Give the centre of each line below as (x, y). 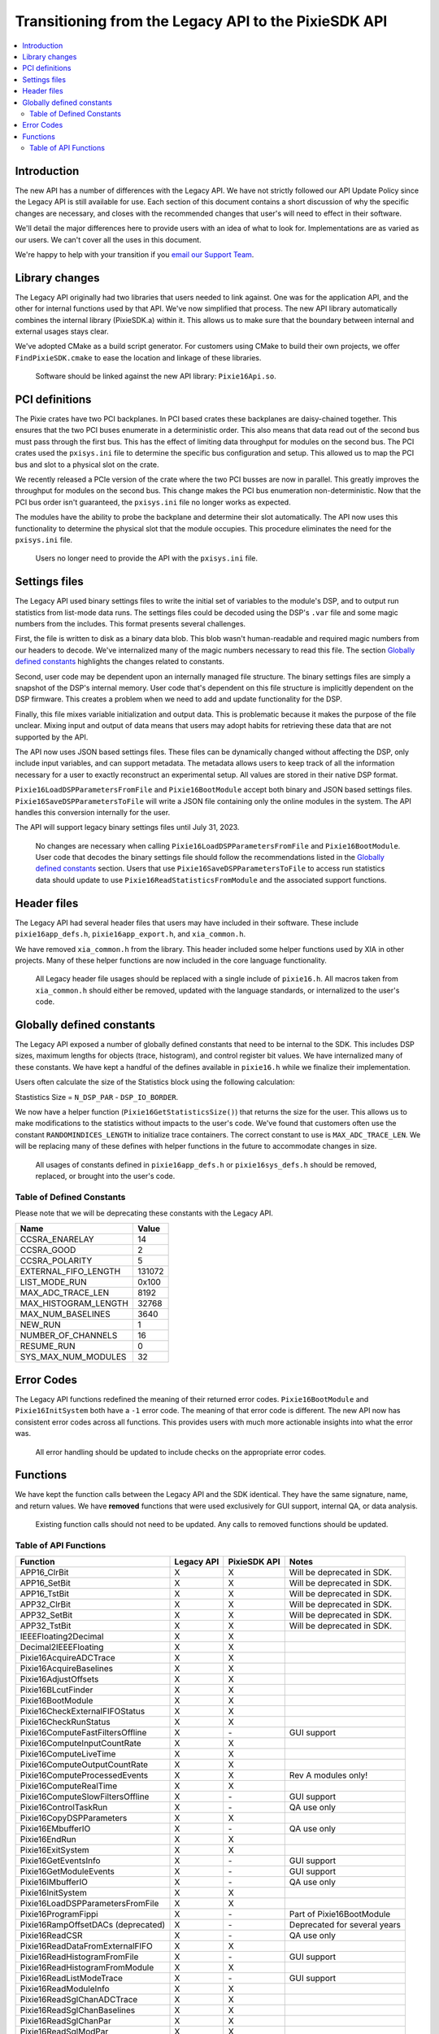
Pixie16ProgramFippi (59, 1914)
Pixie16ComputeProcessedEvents (84, 1775)
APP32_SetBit (46, 1615)
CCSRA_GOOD (48, 1251)
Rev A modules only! (328, 1775)
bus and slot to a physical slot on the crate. (87, 465)
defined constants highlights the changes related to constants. (120, 661)
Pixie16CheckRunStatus (65, 1722)
